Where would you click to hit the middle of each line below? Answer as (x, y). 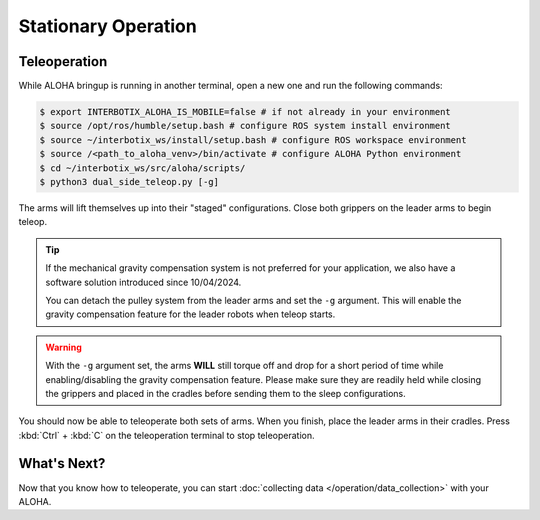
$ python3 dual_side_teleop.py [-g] (129, 181)
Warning (63, 347)
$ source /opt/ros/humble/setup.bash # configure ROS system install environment (245, 126)
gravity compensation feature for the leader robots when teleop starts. (190, 314)
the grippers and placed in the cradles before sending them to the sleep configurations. (226, 393)
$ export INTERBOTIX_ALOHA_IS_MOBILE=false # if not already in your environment (245, 112)
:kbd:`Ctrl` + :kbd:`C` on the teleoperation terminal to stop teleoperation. (166, 435)
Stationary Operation (107, 26)
